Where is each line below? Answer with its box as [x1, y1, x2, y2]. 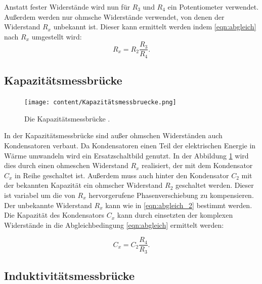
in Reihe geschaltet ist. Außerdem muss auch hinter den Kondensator [15, 170, 229, 180]
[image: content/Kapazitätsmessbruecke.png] [24, 99, 177, 106]
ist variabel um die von [4, 189, 75, 200]
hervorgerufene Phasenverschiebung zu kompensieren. [89, 189, 254, 200]
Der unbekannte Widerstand [4, 199, 92, 210]
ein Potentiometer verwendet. [167, 2, 259, 12]
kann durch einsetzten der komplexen [117, 210, 233, 220]
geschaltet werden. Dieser [176, 180, 254, 190]
